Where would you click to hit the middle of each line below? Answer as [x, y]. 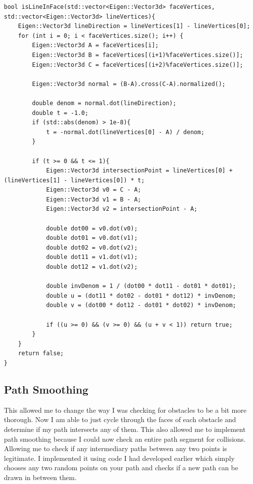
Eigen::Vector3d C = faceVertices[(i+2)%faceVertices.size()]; [138, 65]
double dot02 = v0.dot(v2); [92, 247]
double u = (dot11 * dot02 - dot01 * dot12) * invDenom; [141, 296]
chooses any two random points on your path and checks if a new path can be [121, 468]
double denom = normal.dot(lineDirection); [104, 103]
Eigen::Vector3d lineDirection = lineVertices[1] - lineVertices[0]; [134, 26]
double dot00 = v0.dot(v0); [92, 228]
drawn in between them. [40, 477]
